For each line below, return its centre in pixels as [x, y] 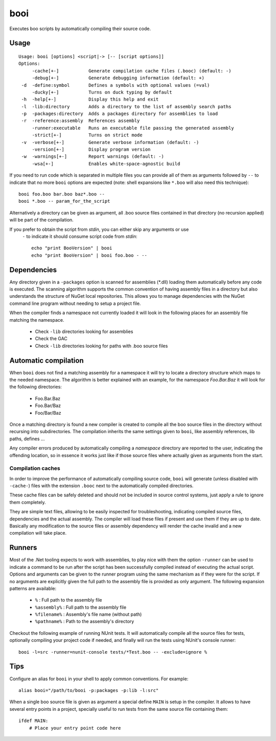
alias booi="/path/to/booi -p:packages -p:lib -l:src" [89, 690]
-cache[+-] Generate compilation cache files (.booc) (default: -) [132, 71]
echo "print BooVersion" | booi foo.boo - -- [89, 255]
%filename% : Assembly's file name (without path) [88, 614]
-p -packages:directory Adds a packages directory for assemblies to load [120, 114]
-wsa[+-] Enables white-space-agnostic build [106, 164]
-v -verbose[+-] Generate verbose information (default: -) [110, 142]
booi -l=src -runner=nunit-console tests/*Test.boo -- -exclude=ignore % [113, 652]
